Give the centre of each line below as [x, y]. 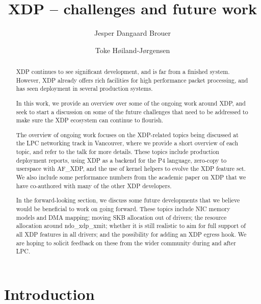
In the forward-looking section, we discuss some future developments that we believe [128, 200]
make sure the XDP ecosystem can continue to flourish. [90, 120]
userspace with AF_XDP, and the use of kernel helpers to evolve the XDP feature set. [131, 169]
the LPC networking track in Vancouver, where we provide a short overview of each [127, 143]
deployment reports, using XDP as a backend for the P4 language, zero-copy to [121, 160]
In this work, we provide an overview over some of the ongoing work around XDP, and [131, 103]
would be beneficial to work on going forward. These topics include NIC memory [123, 208]
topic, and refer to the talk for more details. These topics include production [118, 152]
